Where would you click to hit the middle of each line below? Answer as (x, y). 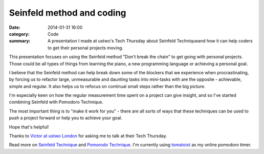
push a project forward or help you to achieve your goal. (66, 118)
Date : (15, 27)
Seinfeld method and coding (68, 13)
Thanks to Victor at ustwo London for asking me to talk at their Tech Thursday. (88, 136)
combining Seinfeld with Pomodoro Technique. (56, 102)
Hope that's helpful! (29, 127)
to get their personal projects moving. (85, 48)
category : (19, 34)
